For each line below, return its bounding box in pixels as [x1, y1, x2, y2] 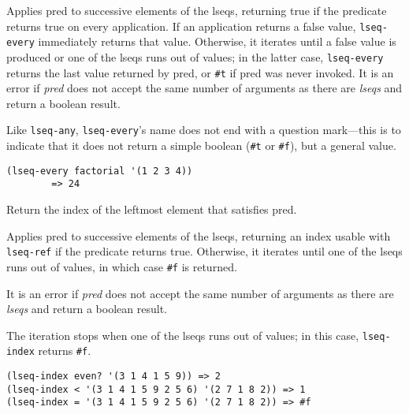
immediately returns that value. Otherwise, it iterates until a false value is [38, 33, 396, 50]
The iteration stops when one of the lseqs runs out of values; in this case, [6, 326, 359, 343]
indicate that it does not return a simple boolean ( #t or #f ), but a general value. [6, 137, 396, 154]
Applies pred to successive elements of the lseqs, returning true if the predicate [6, 2, 387, 18]
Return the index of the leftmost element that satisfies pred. [6, 201, 297, 218]
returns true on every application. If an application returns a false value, [6, 17, 356, 34]
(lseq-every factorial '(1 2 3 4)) [6, 165, 193, 177]
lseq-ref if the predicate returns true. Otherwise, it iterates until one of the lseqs [6, 243, 403, 259]
